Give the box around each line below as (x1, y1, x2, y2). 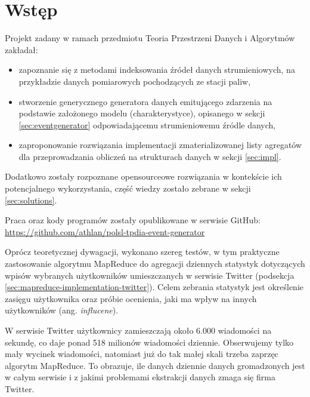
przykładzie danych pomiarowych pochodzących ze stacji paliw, (18, 75, 251, 87)
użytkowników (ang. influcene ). (5, 304, 119, 316)
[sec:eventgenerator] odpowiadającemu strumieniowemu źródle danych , (18, 118, 276, 131)
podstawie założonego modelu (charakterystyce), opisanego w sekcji (18, 107, 265, 119)
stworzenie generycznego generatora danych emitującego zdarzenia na (18, 95, 272, 107)
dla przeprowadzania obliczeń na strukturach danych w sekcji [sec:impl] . (18, 150, 281, 162)
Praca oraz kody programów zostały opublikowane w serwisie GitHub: (5, 214, 261, 226)
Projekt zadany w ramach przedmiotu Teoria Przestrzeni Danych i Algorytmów (5, 32, 295, 44)
